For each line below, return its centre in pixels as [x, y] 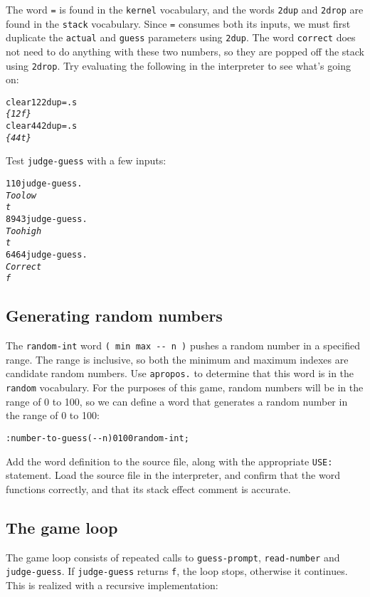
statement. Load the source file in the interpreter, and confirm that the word [173, 475]
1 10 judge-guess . [44, 184]
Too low [21, 195]
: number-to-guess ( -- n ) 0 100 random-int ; [97, 438]
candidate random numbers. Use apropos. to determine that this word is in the [180, 373]
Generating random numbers [114, 316]
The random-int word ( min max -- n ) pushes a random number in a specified [183, 345]
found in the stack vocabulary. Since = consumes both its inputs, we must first [178, 23]
